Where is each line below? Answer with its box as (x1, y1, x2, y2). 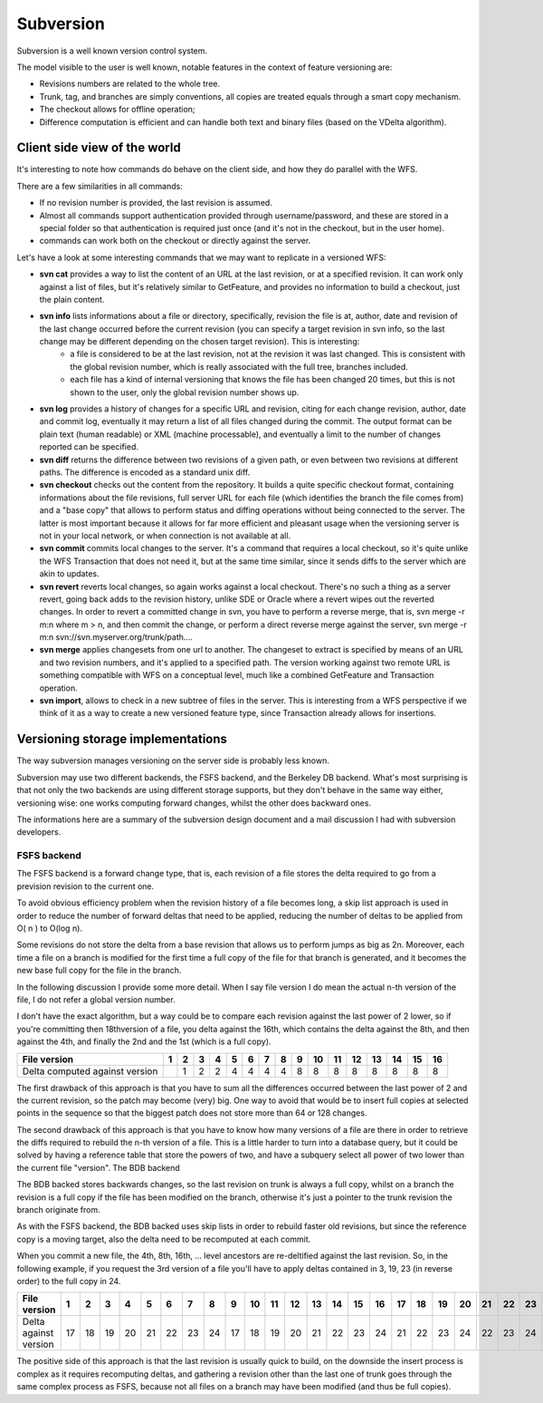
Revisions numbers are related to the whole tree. (39, 78, 221, 90)
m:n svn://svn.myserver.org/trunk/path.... (39, 632, 194, 643)
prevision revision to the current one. (16, 880, 155, 892)
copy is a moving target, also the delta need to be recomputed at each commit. (16, 1234, 311, 1244)
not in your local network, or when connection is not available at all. (39, 530, 291, 541)
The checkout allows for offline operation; (39, 104, 195, 115)
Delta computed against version (22, 1065, 158, 1078)
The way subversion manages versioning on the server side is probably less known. (16, 755, 329, 766)
